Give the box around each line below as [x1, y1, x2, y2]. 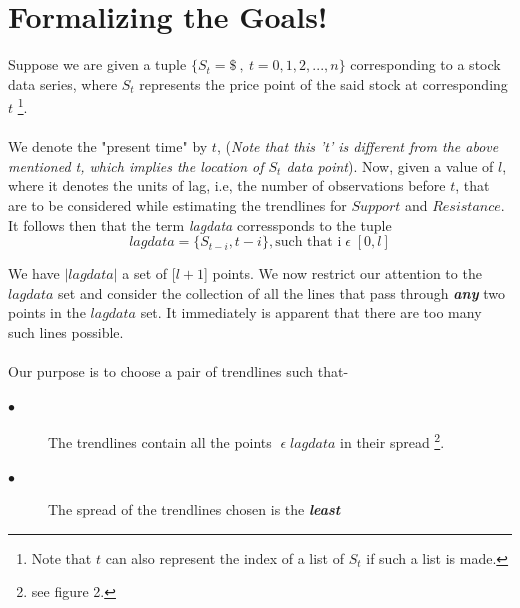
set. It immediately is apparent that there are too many [140, 302, 482, 323]
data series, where [8, 73, 118, 94]
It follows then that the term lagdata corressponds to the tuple [8, 214, 392, 235]
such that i [275, 235, 342, 250]
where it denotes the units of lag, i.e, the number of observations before [8, 175, 446, 196]
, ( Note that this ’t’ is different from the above [216, 136, 499, 157]
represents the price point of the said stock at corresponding [139, 73, 508, 94]
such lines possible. [8, 321, 124, 342]
